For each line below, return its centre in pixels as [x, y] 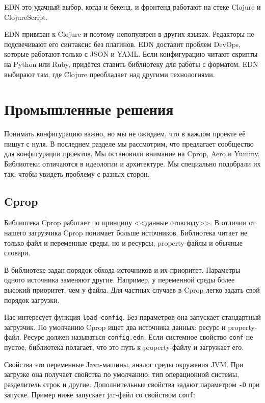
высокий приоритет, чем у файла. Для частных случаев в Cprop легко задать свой [132, 290]
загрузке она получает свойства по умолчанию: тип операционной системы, [122, 374]
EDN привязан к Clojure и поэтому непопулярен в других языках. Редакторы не [129, 34]
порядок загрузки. [32, 300]
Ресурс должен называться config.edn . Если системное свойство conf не [138, 337]
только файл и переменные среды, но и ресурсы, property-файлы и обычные [124, 242]
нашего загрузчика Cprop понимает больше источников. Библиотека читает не [126, 233]
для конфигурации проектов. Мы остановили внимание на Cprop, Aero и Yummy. [132, 153]
